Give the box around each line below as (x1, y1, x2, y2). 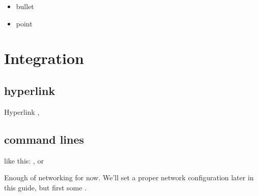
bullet (16, 1, 34, 11)
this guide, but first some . (4, 182, 87, 192)
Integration (4, 48, 84, 69)
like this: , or (4, 155, 44, 166)
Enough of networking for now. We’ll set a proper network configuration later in (4, 172, 254, 183)
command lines (4, 131, 84, 147)
